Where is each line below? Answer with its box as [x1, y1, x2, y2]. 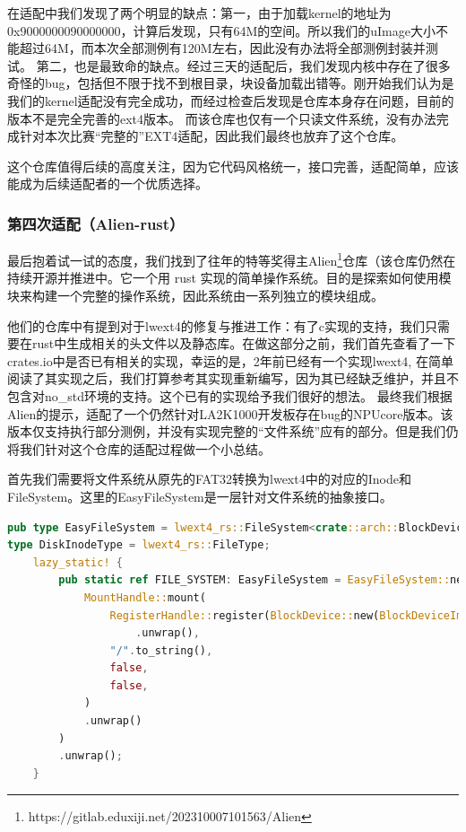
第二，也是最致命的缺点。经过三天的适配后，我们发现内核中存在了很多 [36, 56, 451, 74]
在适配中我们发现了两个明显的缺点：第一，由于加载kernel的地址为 [7, 4, 392, 22]
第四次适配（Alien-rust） [7, 212, 185, 234]
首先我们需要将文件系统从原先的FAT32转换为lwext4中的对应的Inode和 [7, 469, 411, 488]
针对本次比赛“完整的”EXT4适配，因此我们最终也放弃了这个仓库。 [19, 127, 404, 145]
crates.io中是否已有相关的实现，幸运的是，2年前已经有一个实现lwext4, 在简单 [7, 351, 453, 370]
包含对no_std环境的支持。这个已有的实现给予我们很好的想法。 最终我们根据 [7, 386, 453, 405]
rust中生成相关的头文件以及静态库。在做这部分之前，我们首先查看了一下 [31, 334, 456, 353]
